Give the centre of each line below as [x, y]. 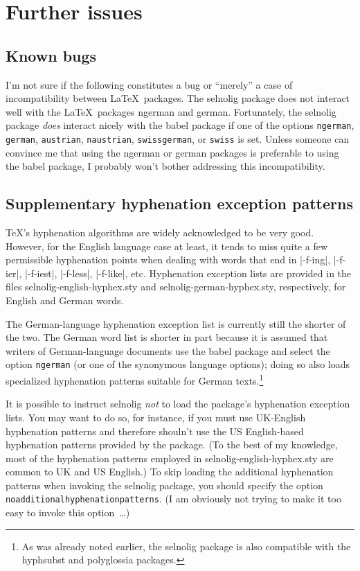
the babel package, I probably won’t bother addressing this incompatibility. [165, 166]
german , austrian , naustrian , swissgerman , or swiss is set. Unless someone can [178, 139]
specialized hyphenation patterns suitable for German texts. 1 [135, 379]
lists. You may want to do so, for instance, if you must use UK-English [156, 417]
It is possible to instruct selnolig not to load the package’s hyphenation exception [178, 404]
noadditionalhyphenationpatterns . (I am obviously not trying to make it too [173, 499]
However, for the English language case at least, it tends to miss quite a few [167, 246]
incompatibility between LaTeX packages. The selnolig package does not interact [178, 98]
